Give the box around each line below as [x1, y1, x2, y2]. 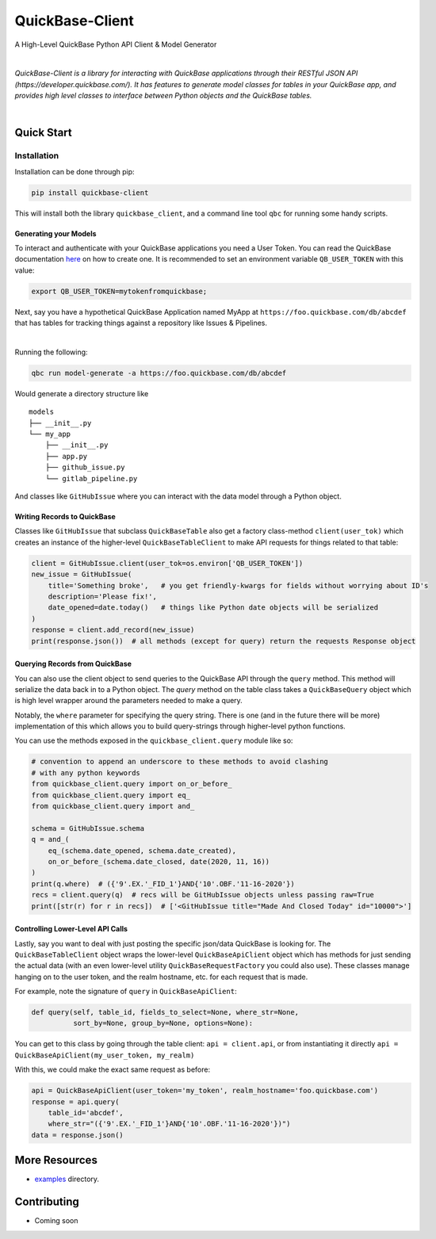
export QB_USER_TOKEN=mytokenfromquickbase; [31, 286, 208, 296]
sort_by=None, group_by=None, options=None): [72, 1019, 254, 1028]
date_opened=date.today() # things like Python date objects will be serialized [48, 603, 379, 612]
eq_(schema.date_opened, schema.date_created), [48, 846, 237, 855]
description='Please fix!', [48, 591, 158, 601]
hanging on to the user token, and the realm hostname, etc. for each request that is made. [14, 972, 308, 981]
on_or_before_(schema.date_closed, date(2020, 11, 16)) [48, 857, 270, 866]
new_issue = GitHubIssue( [31, 570, 132, 579]
